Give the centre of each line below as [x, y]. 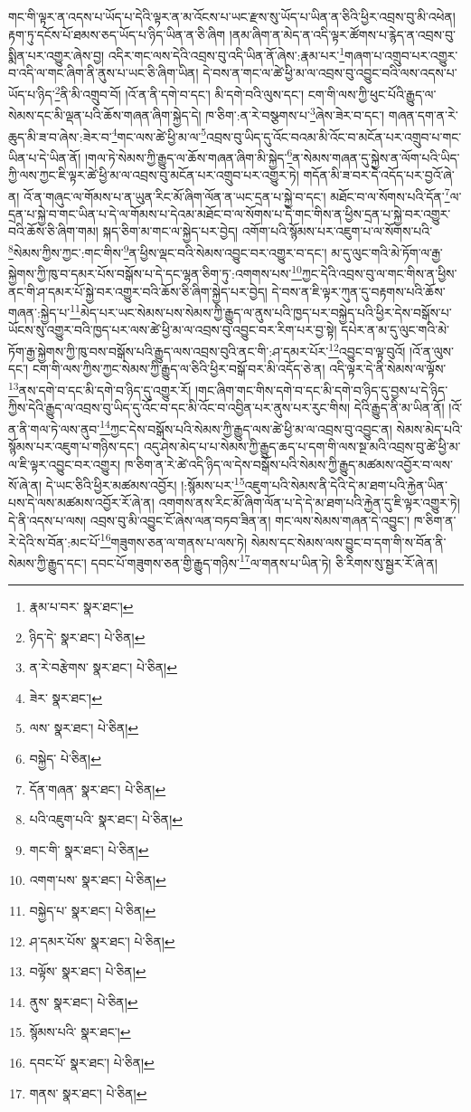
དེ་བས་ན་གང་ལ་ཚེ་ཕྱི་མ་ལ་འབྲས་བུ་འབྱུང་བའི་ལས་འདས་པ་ [330, 73]
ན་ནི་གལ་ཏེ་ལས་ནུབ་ [54, 428]
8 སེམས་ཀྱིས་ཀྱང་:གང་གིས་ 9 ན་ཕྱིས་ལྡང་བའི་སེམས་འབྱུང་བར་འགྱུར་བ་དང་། [168, 251]
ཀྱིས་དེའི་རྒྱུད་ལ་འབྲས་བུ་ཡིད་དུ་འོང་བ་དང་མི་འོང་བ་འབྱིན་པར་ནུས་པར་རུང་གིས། [179, 408]
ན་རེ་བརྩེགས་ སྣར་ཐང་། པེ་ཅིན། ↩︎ [103, 667]
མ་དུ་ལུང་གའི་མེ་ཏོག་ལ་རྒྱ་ [387, 252]
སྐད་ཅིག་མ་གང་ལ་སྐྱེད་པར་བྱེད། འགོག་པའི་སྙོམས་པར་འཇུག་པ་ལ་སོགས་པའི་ [268, 231]
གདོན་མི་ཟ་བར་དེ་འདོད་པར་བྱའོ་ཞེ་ [379, 175]
